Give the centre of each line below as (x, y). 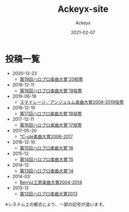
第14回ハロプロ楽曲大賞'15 (46, 159)
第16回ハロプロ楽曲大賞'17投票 (51, 125)
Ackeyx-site (83, 9)
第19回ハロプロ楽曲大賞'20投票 (51, 79)
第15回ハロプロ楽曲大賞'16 (46, 148)
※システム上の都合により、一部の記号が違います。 (56, 204)
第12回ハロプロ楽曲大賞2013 (48, 194)
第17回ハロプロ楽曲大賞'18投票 (51, 113)
